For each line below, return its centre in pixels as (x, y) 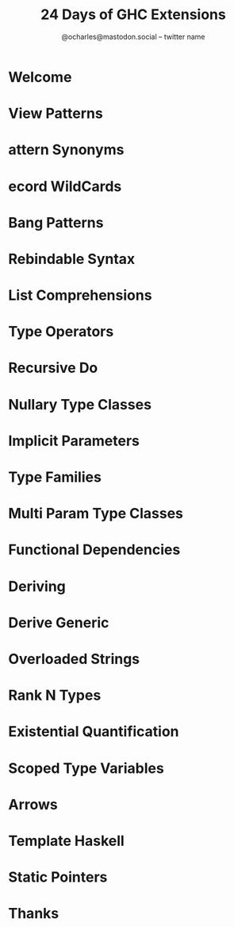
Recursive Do (53, 368)
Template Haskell (66, 841)
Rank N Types (55, 695)
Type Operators (61, 332)
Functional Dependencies (94, 550)
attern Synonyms (66, 150)
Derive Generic (59, 623)
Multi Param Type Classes (96, 514)
